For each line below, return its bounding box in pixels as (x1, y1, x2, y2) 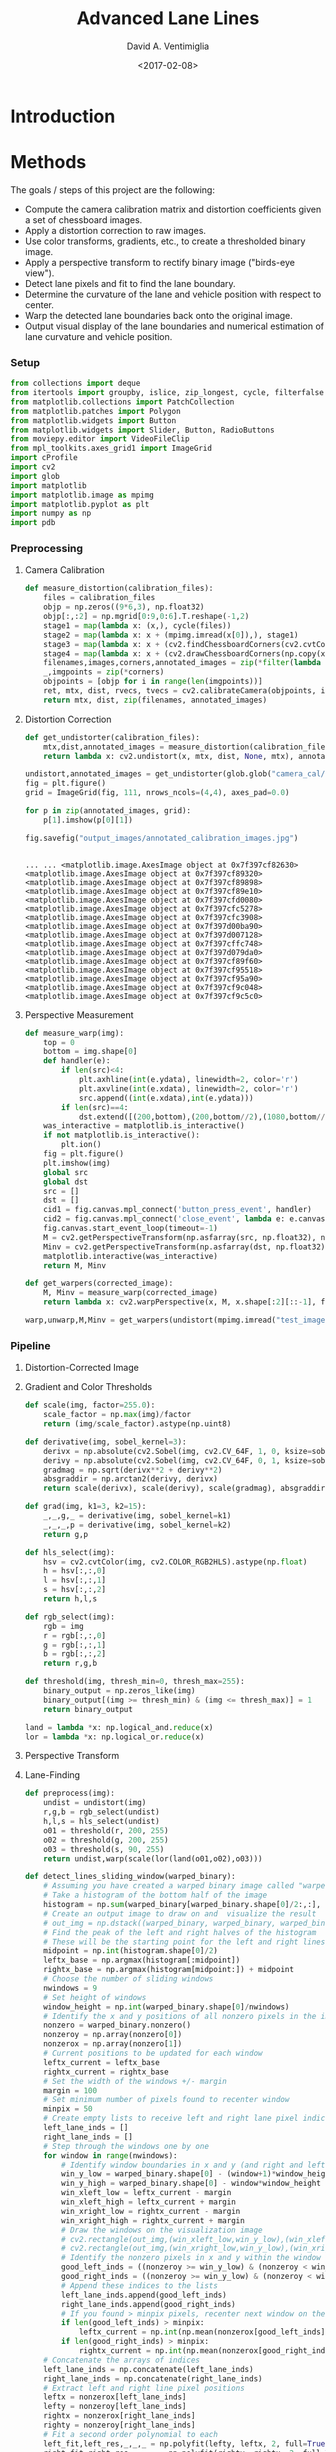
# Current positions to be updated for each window (43, 2048, 263, 2059)
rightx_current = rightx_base (43, 2067, 169, 2077)
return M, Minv (43, 1260, 107, 1271)
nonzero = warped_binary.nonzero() (43, 2020, 192, 2031)
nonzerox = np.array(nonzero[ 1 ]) (43, 2039, 183, 2049)
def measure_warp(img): (24, 1028, 125, 1038)
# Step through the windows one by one (43, 2141, 210, 2151)
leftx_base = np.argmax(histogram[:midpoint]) (43, 1955, 241, 1966)
